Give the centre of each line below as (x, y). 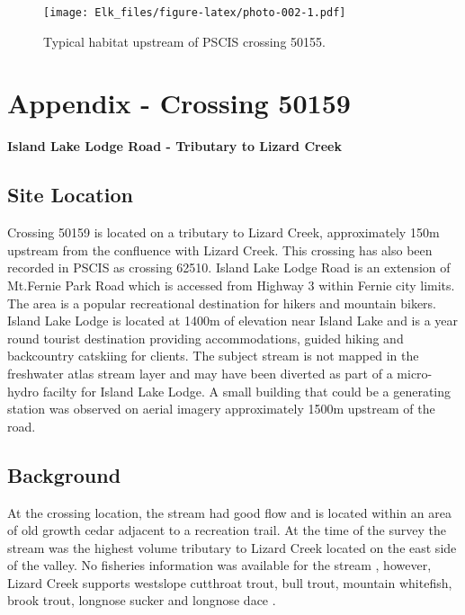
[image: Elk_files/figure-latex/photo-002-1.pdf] (195, 13)
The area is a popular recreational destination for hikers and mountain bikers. (222, 303)
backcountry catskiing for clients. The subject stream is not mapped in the (213, 356)
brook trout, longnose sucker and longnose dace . (142, 600)
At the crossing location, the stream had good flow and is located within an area (229, 512)
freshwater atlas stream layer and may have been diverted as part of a (200, 373)
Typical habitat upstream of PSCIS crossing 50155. (184, 41)
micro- (415, 373)
